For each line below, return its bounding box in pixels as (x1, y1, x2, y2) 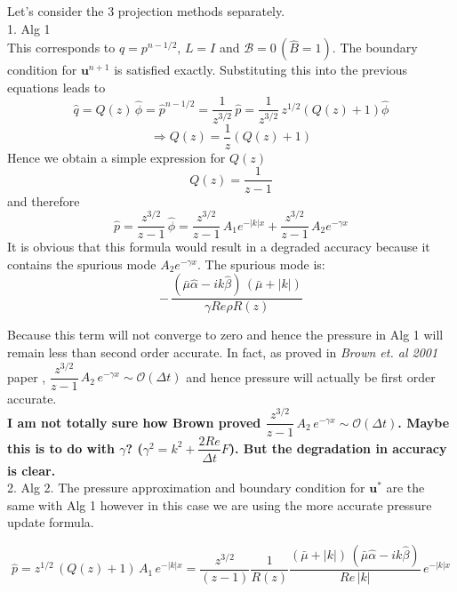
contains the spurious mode (7, 254, 156, 273)
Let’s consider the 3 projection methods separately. (7, 2, 285, 20)
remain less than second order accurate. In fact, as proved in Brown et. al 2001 (7, 343, 438, 362)
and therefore (7, 191, 80, 210)
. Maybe (397, 412, 450, 431)
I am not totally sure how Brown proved (7, 412, 261, 431)
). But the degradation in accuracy (228, 438, 447, 457)
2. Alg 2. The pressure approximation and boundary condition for (7, 478, 365, 497)
